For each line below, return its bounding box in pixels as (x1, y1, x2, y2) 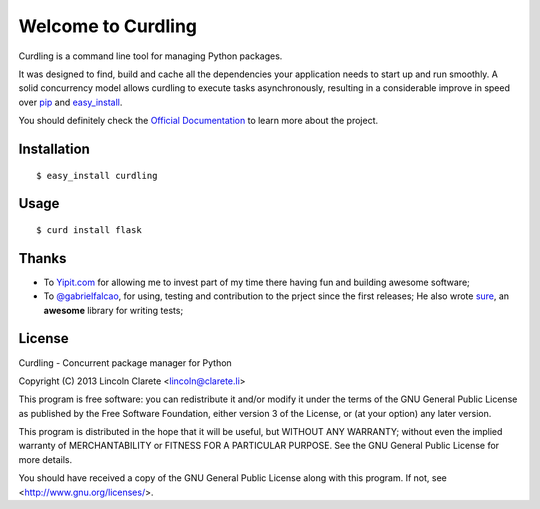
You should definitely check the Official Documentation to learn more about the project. (18, 115, 379, 127)
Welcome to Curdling (18, 15, 198, 37)
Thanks (18, 250, 67, 267)
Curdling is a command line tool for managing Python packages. (18, 50, 283, 62)
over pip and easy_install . (18, 96, 123, 108)
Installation (18, 140, 90, 157)
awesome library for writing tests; (43, 304, 184, 316)
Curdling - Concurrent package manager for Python (18, 356, 232, 369)
